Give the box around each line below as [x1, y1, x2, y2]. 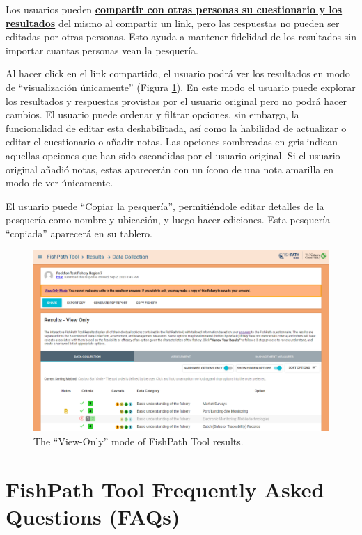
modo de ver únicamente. [6, 175, 113, 190]
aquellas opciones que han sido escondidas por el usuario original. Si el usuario [6, 147, 340, 162]
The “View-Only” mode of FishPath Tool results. [33, 433, 244, 448]
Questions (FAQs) [6, 502, 180, 530]
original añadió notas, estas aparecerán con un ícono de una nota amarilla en [6, 161, 333, 176]
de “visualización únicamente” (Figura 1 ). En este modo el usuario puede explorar [6, 79, 356, 94]
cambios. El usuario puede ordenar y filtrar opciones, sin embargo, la [6, 107, 299, 122]
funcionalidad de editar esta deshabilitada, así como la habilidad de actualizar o [6, 120, 347, 135]
